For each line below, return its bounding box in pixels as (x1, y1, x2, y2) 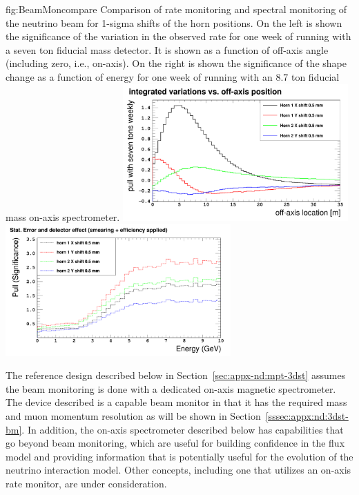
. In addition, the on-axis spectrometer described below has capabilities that (21, 422, 344, 436)
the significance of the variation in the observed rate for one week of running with (6, 29, 351, 43)
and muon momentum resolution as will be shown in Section (6, 409, 261, 423)
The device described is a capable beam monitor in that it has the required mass (6, 395, 347, 409)
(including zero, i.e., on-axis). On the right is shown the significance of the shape (6, 56, 347, 70)
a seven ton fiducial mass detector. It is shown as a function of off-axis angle (6, 42, 329, 57)
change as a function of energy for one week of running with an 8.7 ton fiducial (6, 69, 340, 84)
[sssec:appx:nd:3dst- (265, 409, 349, 423)
